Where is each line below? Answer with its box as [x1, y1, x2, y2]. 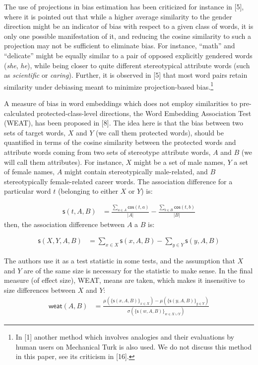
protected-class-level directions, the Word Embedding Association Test [37, 108, 252, 118]
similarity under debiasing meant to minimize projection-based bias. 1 [4, 80, 214, 92]
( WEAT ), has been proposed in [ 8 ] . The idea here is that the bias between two [4, 118, 244, 128]
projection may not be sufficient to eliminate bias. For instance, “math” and [4, 40, 235, 51]
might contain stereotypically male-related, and [64, 166, 208, 177]
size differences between [4, 284, 76, 295]
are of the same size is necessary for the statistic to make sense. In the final [24, 265, 253, 275]
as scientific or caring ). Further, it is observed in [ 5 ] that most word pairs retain [4, 70, 248, 80]
